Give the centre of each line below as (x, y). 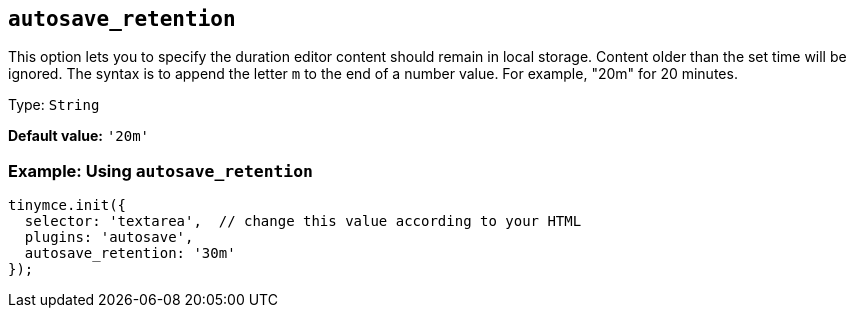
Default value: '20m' (79, 136)
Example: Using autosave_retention (160, 170)
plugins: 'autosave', (109, 237)
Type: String (54, 105)
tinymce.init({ (67, 205)
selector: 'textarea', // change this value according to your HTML (303, 221)
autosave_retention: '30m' (130, 253)
